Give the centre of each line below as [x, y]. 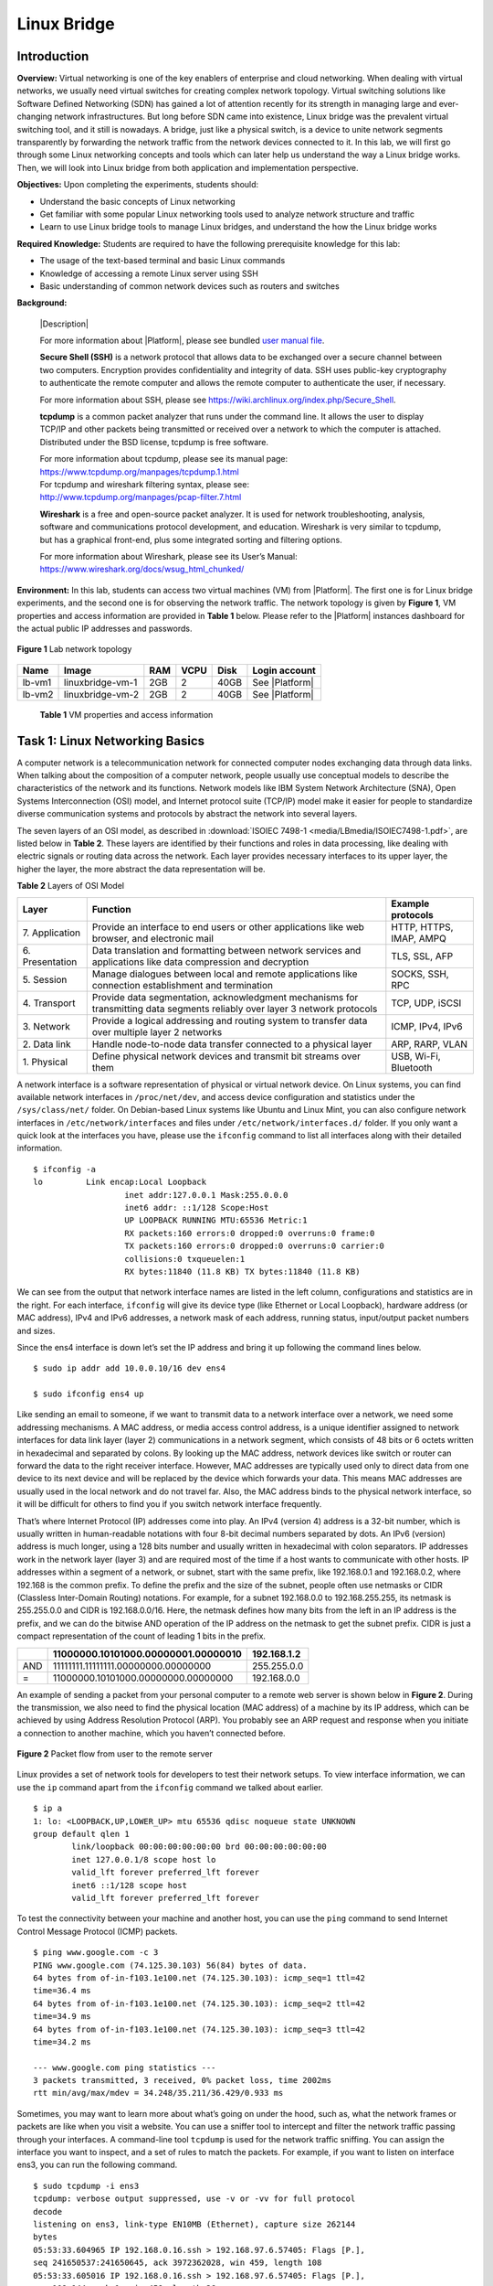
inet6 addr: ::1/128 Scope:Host [197, 1208]
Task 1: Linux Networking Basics [111, 741]
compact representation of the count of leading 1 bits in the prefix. [142, 1636]
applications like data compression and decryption [200, 962]
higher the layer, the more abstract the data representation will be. [141, 869]
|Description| [64, 324]
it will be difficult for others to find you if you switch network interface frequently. [169, 1504]
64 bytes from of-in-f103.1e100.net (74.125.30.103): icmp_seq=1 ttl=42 [199, 1978]
